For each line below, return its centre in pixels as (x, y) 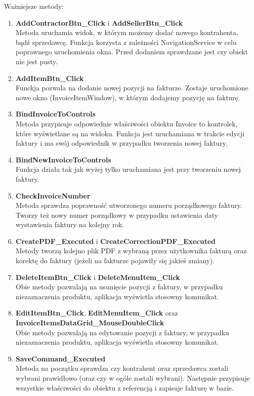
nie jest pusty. (37, 61)
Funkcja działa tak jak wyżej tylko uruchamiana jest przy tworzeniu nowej (128, 169)
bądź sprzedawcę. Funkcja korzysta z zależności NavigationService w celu (126, 42)
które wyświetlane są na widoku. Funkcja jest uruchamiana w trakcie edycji (130, 133)
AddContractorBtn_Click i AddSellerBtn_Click (99, 22)
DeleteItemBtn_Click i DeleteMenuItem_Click (98, 277)
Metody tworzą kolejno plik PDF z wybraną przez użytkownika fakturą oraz (131, 251)
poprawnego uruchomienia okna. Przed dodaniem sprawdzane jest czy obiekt (132, 52)
